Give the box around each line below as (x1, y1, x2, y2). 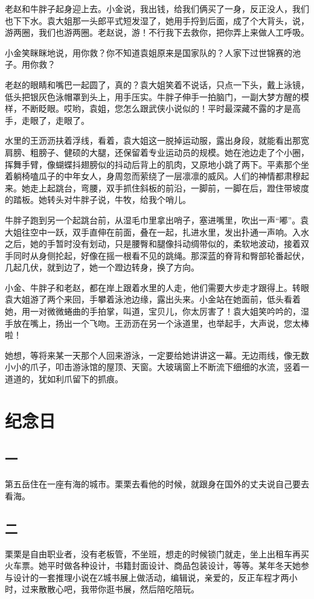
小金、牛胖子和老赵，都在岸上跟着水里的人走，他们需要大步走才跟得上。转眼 (5, 281, 309, 293)
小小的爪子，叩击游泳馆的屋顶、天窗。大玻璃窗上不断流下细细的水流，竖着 (5, 360, 301, 373)
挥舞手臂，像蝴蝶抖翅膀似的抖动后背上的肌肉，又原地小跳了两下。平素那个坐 (5, 158, 309, 170)
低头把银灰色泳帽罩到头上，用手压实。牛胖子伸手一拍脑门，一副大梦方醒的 (5, 90, 301, 103)
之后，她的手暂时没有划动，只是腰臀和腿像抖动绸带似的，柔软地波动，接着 (5, 237, 301, 250)
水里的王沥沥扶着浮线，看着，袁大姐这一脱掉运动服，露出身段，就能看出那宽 (5, 134, 309, 147)
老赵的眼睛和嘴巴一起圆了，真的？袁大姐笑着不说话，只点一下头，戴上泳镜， (5, 78, 309, 91)
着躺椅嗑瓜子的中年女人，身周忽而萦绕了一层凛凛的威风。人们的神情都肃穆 (5, 170, 301, 182)
